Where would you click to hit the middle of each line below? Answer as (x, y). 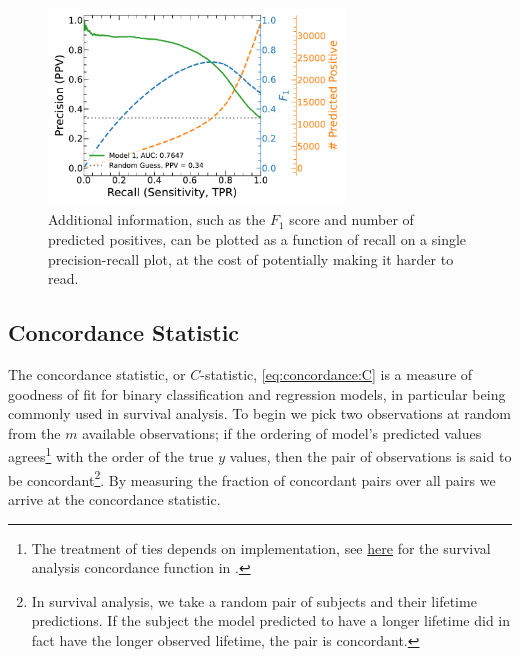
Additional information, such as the (157, 219)
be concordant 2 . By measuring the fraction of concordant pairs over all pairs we (252, 478)
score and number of (351, 219)
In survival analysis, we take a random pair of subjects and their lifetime (254, 600)
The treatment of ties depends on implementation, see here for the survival (261, 547)
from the (34, 432)
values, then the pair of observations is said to (370, 456)
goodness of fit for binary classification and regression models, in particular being (257, 393)
